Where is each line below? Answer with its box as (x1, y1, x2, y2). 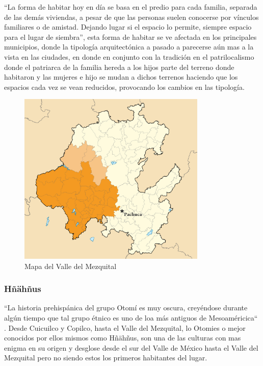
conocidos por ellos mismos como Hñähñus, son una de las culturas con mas (4, 332, 241, 343)
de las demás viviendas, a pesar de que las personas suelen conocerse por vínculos (4, 11, 259, 22)
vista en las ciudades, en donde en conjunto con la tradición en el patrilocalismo (4, 51, 254, 62)
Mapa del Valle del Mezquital (24, 260, 117, 271)
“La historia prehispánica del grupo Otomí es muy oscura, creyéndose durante (4, 302, 248, 313)
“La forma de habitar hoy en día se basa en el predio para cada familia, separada (4, 2, 257, 12)
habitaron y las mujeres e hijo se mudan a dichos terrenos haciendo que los (4, 71, 238, 82)
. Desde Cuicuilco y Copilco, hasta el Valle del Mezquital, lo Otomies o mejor (4, 322, 246, 333)
